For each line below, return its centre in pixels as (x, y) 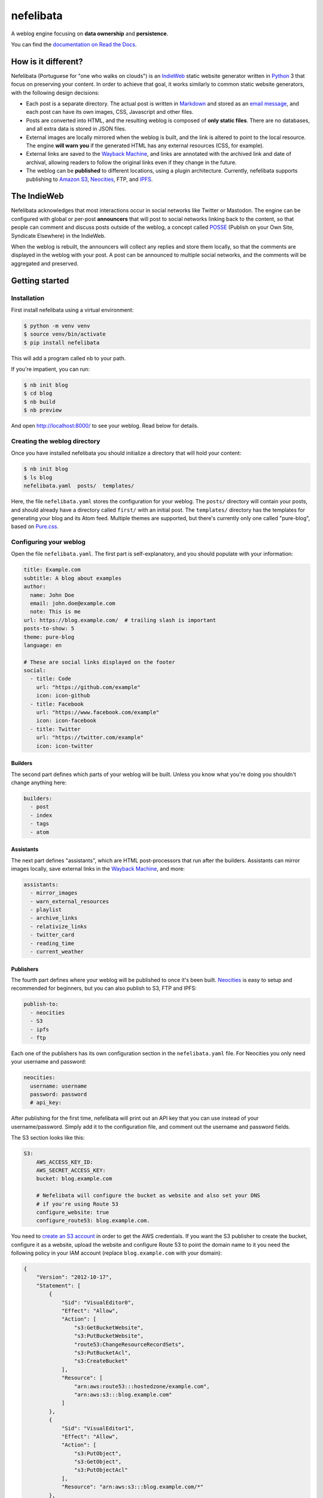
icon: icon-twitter (65, 746)
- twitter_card (52, 935)
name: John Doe (52, 595)
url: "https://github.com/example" (88, 687)
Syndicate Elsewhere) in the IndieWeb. (58, 235)
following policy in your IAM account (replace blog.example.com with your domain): (117, 1253)
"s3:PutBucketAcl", (103, 1353)
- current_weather (57, 952)
